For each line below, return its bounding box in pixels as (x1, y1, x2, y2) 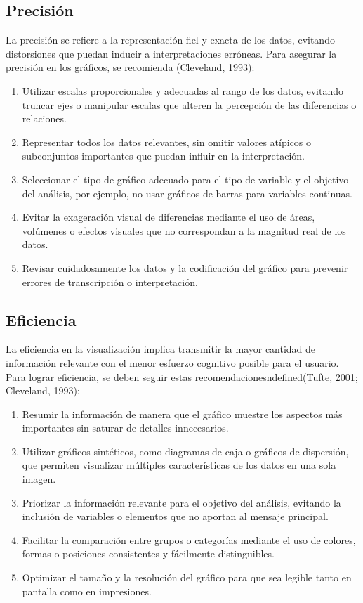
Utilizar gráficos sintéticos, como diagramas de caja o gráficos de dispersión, (22, 443, 349, 458)
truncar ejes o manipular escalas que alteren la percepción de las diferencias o (22, 97, 357, 112)
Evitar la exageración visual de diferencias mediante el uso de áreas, (22, 209, 315, 224)
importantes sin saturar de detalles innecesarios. (22, 420, 229, 435)
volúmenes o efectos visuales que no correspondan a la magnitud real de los (22, 223, 346, 238)
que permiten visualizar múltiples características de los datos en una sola (22, 458, 336, 472)
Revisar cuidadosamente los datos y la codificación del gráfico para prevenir (22, 260, 348, 275)
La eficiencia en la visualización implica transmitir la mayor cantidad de (6, 342, 316, 356)
